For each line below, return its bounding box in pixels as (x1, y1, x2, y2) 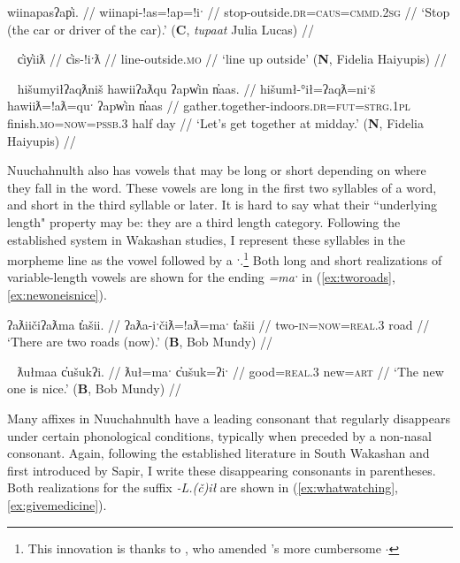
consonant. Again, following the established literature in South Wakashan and (7, 444, 430, 462)
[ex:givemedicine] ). (7, 495, 107, 514)
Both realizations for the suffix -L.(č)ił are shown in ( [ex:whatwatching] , (7, 478, 398, 497)
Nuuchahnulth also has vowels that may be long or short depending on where (7, 161, 426, 179)
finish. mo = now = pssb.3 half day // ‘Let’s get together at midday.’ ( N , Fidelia (7, 113, 424, 132)
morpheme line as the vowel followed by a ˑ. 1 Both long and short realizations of (7, 248, 442, 269)
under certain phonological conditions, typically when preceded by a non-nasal (7, 426, 432, 445)
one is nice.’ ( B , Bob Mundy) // (7, 379, 181, 398)
